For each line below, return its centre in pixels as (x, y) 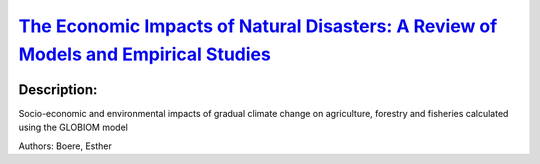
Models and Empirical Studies (145, 54)
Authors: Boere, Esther (65, 146)
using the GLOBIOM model (73, 127)
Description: (58, 89)
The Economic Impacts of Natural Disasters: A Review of (258, 26)
